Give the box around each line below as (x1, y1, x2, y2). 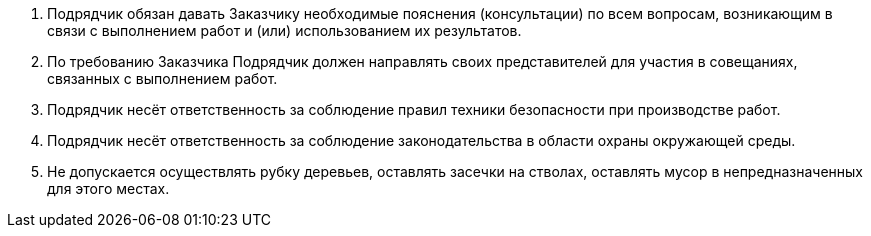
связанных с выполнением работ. (47, 70, 278, 87)
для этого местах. (47, 180, 170, 197)
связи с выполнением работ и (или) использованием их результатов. (47, 22, 522, 39)
